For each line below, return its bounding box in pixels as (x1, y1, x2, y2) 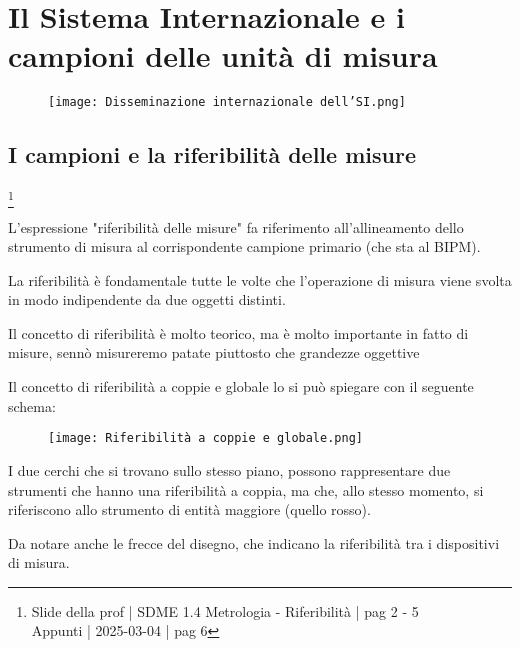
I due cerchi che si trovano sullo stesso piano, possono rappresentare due (8, 459, 451, 480)
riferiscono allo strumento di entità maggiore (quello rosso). (8, 499, 371, 520)
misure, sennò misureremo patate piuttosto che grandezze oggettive (8, 342, 420, 363)
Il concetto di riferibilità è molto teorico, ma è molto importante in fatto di (8, 322, 469, 343)
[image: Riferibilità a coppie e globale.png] (48, 431, 363, 446)
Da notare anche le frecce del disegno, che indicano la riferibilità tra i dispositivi (8, 532, 500, 553)
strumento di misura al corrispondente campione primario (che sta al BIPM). (8, 236, 481, 257)
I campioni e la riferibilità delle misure (8, 139, 416, 170)
